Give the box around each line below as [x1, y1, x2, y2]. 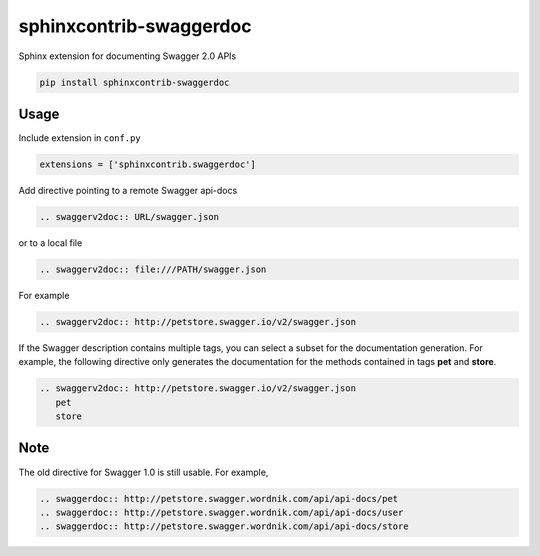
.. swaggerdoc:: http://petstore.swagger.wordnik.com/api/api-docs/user [39, 506, 404, 518]
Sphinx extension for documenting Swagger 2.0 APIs [18, 50, 237, 62]
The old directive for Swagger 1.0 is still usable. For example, [18, 466, 269, 478]
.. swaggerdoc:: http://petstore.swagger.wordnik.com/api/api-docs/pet [39, 493, 399, 504]
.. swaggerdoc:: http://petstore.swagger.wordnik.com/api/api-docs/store [39, 521, 409, 532]
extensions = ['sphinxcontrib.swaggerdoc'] [39, 159, 257, 170]
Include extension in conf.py [18, 132, 142, 144]
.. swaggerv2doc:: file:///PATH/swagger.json [39, 263, 267, 275]
